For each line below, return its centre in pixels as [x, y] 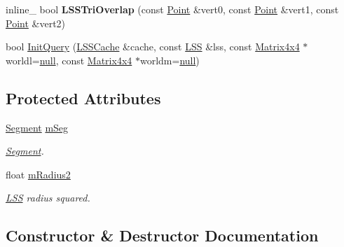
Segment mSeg [37, 127]
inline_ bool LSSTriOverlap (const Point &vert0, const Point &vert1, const [172, 9]
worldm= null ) [170, 60]
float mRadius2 [38, 174]
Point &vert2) [36, 23]
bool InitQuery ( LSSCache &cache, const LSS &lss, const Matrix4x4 [153, 47]
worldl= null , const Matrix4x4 [69, 60]
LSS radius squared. [48, 198]
